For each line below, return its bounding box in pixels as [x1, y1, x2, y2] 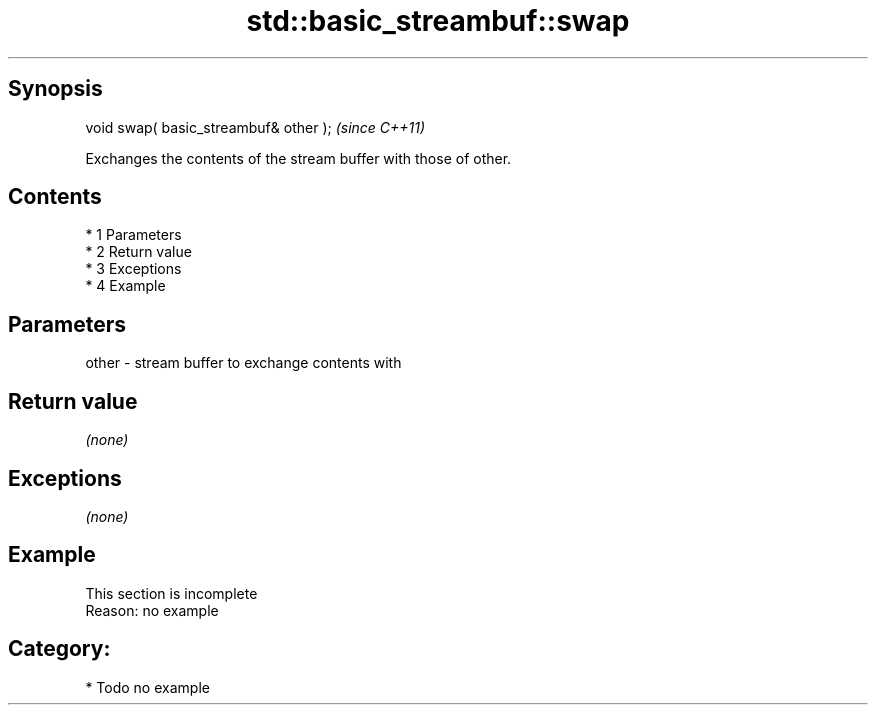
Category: [8, 636, 111, 662]
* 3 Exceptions [85, 260, 182, 278]
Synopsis [8, 76, 103, 102]
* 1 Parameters [85, 226, 182, 244]
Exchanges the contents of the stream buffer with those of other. [85, 149, 512, 167]
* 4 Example [85, 277, 166, 295]
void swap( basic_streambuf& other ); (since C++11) [85, 118, 426, 136]
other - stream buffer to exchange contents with [85, 354, 402, 372]
